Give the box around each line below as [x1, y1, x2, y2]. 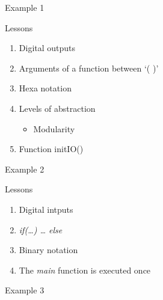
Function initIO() [19, 142, 84, 155]
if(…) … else [19, 223, 63, 236]
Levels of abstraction [19, 102, 96, 114]
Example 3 [5, 284, 45, 296]
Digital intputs [19, 203, 73, 215]
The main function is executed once [19, 263, 151, 276]
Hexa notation [19, 82, 72, 94]
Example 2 [5, 162, 45, 175]
